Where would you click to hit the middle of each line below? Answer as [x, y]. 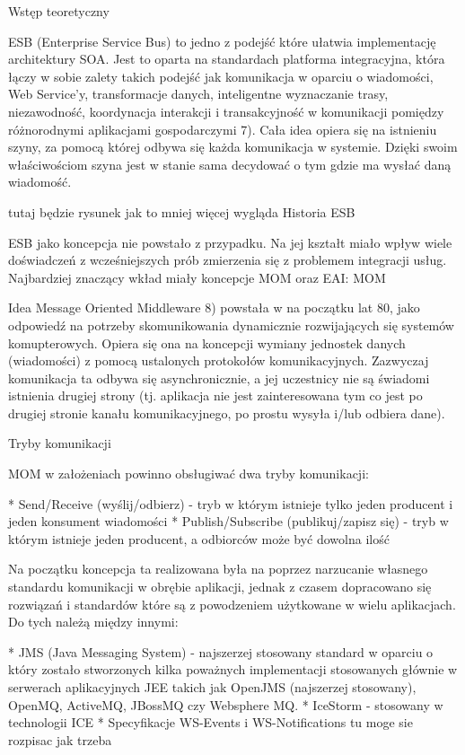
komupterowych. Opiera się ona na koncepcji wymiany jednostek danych [207, 342]
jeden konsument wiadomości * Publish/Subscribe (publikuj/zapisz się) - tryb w [228, 521]
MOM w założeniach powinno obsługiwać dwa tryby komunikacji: [189, 474]
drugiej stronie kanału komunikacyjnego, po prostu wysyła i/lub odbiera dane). [227, 413]
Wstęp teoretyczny [59, 11]
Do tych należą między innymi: [93, 622]
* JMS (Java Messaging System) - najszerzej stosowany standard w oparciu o [221, 651]
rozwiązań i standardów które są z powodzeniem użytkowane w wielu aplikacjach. [232, 604]
